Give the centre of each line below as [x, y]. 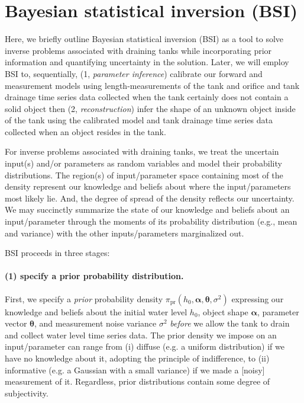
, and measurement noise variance [95, 323]
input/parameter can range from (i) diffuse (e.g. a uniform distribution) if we [145, 346]
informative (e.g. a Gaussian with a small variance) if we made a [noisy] [135, 370]
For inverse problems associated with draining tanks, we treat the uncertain [142, 151]
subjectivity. [27, 393]
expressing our [258, 298]
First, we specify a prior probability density [84, 298]
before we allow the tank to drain [230, 323]
